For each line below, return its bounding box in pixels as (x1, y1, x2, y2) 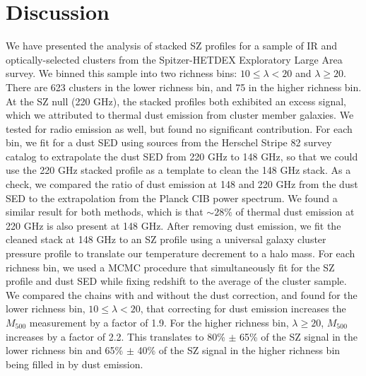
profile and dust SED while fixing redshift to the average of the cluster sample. (6, 274, 347, 288)
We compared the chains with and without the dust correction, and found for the (6, 287, 358, 302)
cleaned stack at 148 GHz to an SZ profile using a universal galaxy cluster (6, 232, 326, 247)
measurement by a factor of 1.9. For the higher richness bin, (29, 315, 289, 329)
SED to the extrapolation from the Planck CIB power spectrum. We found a (6, 190, 338, 205)
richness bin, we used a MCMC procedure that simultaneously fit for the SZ (6, 259, 335, 274)
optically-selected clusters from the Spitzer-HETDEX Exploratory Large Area (6, 52, 343, 66)
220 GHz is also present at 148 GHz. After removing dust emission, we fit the (6, 218, 341, 233)
